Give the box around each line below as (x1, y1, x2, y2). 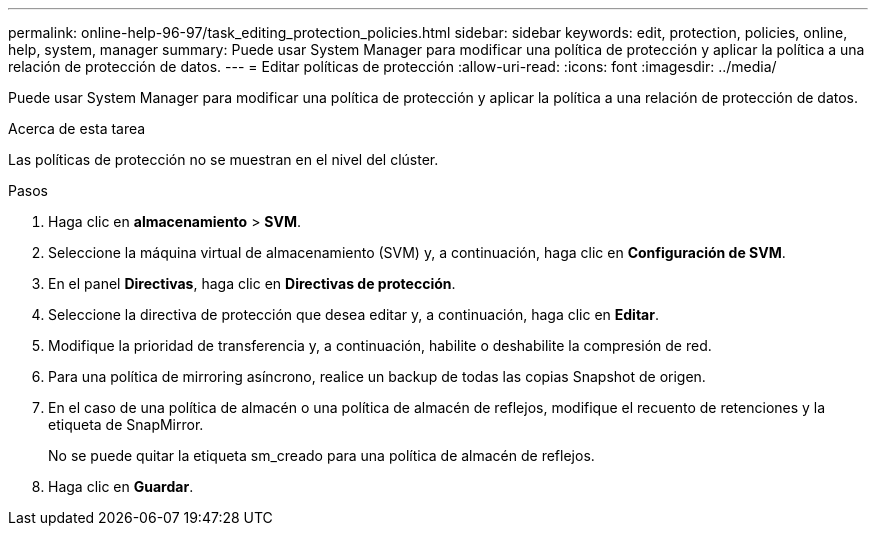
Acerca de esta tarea (8, 120, 146, 137)
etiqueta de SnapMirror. (48, 416, 204, 433)
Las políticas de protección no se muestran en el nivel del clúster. (8, 151, 439, 168)
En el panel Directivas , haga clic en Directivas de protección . (48, 275, 456, 292)
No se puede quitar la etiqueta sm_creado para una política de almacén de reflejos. (48, 447, 595, 464)
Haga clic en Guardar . (48, 478, 194, 495)
